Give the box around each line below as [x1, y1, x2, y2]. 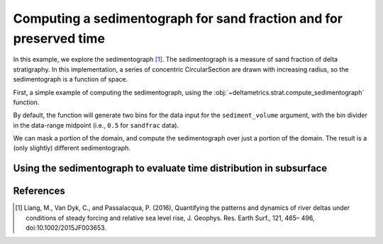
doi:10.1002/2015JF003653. [26, 223, 106, 232]
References [13, 185, 65, 197]
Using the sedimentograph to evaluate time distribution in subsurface [13, 162, 328, 174]
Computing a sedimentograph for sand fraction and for [13, 11, 343, 26]
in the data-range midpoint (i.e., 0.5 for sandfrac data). [13, 121, 179, 129]
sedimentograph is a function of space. [13, 75, 128, 84]
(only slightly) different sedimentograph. [13, 144, 131, 152]
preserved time [13, 30, 106, 46]
